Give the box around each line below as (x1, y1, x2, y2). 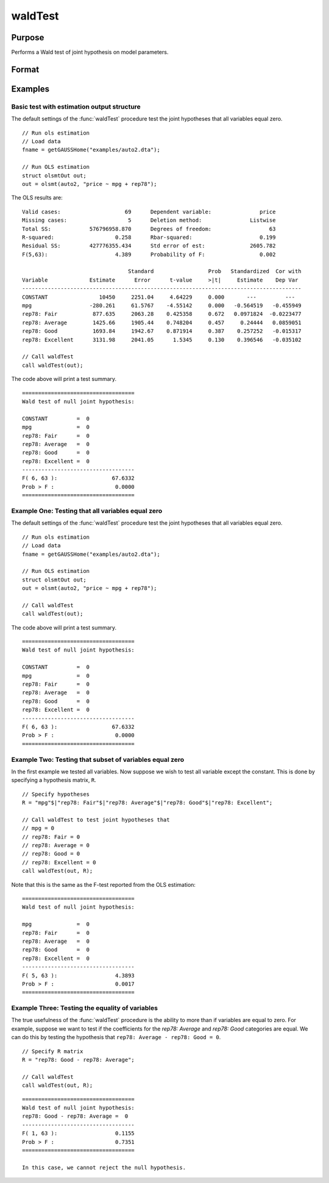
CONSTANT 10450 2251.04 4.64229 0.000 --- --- (22, 293, 295, 300)
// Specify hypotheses (22, 790, 90, 798)
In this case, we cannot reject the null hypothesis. (22, 1164, 186, 1171)
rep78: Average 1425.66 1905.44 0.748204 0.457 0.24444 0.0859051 (22, 319, 302, 326)
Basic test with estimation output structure (11, 102, 141, 111)
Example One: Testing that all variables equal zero (11, 506, 163, 515)
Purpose (11, 32, 44, 43)
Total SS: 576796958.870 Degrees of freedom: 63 (22, 226, 276, 232)
